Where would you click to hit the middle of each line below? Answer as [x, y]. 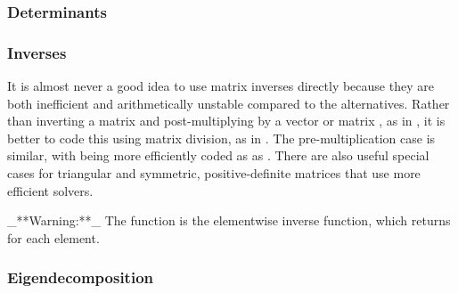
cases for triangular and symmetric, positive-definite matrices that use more [214, 173]
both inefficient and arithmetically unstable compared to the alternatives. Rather [229, 103]
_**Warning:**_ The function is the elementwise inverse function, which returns [229, 220]
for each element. [53, 237]
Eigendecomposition [81, 277]
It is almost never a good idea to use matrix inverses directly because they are [221, 86]
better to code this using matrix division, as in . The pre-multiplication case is [221, 138]
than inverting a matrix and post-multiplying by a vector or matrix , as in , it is [226, 121]
